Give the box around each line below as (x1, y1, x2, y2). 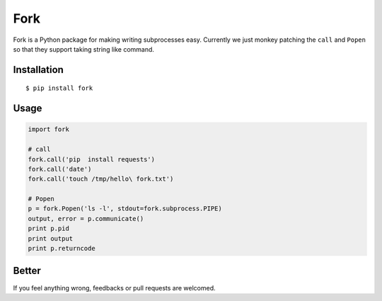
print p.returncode (28, 244, 95, 253)
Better (13, 265, 42, 277)
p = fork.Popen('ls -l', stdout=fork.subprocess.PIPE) (28, 205, 222, 212)
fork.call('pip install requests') (28, 155, 156, 163)
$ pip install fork (25, 84, 93, 92)
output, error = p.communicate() (28, 215, 144, 222)
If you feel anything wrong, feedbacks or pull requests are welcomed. (13, 283, 216, 292)
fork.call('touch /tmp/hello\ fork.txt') (28, 175, 174, 183)
